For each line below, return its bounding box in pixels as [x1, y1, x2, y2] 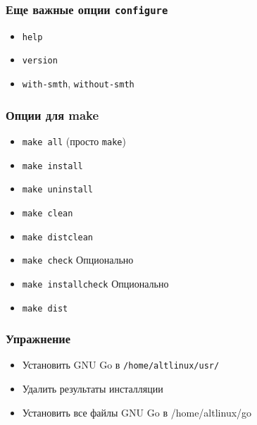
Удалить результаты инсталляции [22, 381, 163, 396]
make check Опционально [22, 252, 134, 267]
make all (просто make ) [22, 133, 126, 148]
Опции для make [6, 106, 99, 123]
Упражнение [6, 330, 71, 347]
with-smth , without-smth [22, 76, 134, 91]
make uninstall [22, 185, 94, 195]
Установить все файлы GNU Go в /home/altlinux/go [22, 405, 252, 419]
